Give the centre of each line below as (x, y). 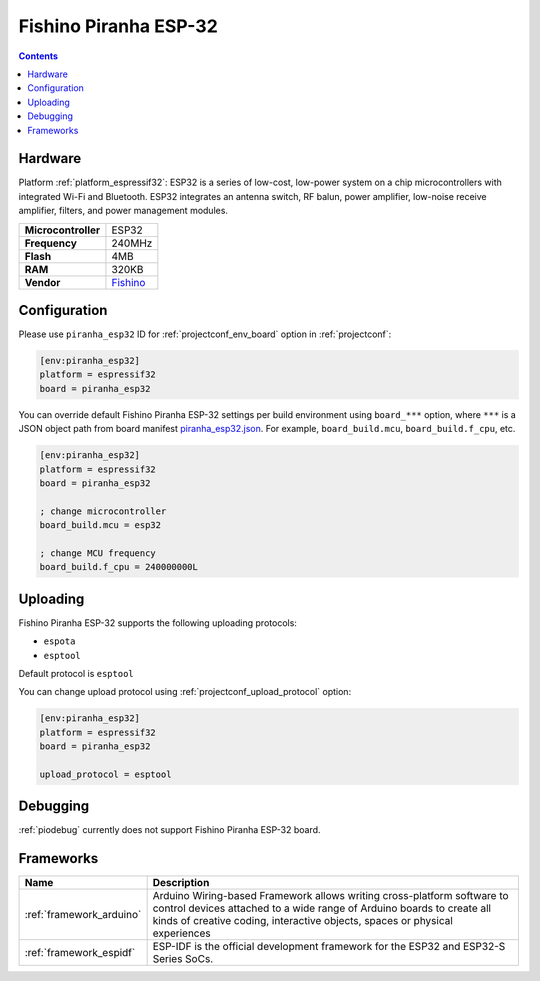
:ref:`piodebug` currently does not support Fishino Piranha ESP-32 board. (169, 830)
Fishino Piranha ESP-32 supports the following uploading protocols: (157, 622)
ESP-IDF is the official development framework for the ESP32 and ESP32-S (329, 947)
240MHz (132, 243)
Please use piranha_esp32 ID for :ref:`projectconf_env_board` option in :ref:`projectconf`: (205, 334)
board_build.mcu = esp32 (100, 525)
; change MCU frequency (98, 553)
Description (181, 883)
